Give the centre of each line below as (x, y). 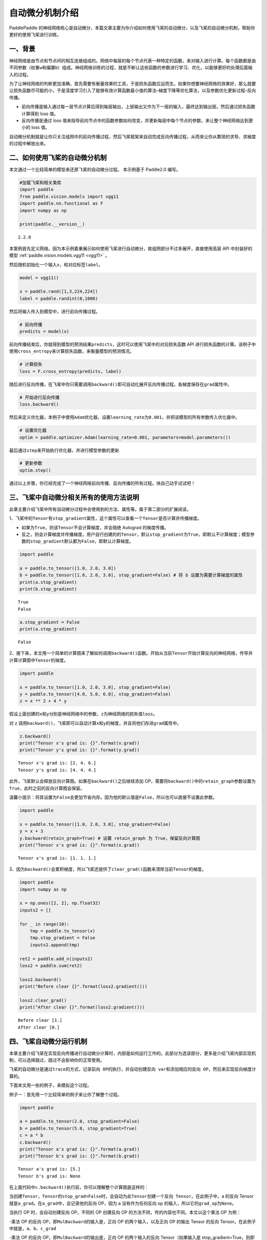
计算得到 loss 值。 (40, 114)
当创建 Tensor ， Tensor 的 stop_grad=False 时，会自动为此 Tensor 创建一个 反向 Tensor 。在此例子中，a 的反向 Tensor (132, 1196)
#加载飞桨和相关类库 (41, 183)
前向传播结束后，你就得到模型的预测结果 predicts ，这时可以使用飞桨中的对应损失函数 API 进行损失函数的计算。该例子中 (133, 344)
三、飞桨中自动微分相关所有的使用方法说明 (74, 497)
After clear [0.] (39, 1027)
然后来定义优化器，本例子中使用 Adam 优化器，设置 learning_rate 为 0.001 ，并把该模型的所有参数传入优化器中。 (124, 417)
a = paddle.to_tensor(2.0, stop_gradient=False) (80, 1121)
